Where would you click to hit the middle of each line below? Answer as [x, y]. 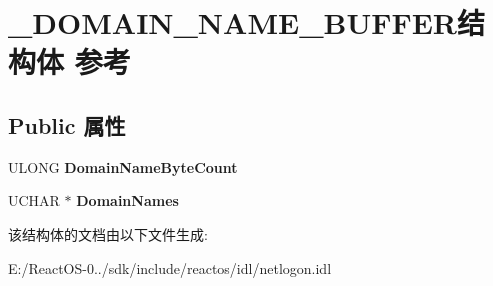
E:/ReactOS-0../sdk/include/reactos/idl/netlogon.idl [170, 267]
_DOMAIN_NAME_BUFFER [233, 22]
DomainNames [127, 200]
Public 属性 [67, 124]
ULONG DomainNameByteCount [123, 166]
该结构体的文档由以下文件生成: [108, 233]
